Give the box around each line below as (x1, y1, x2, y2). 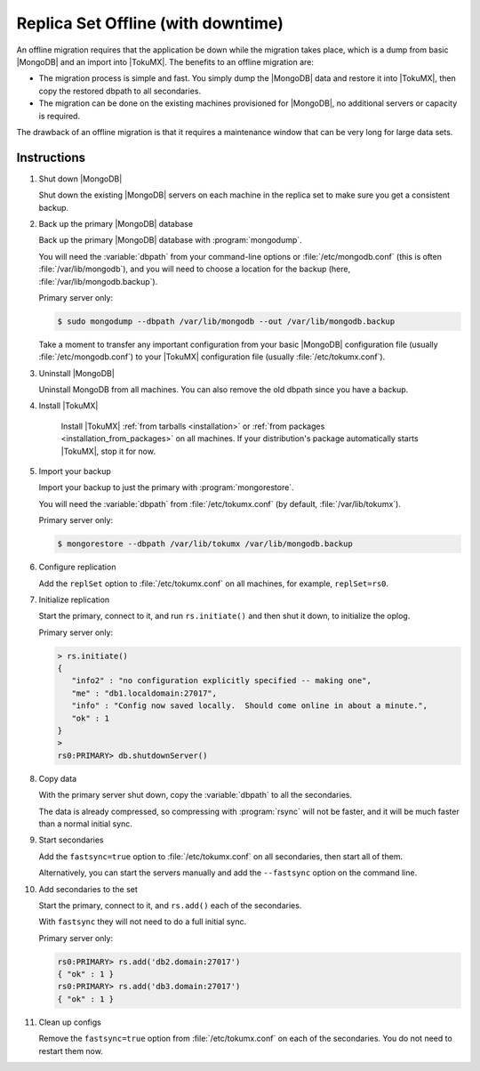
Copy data (38, 773, 77, 784)
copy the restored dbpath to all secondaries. (38, 85, 202, 96)
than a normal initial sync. (38, 818, 133, 829)
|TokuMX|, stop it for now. (60, 446, 156, 456)
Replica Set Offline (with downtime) (16, 13, 284, 33)
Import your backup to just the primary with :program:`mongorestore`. (38, 482, 294, 493)
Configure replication (38, 561, 116, 573)
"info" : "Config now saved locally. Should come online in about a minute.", (71, 701, 428, 711)
